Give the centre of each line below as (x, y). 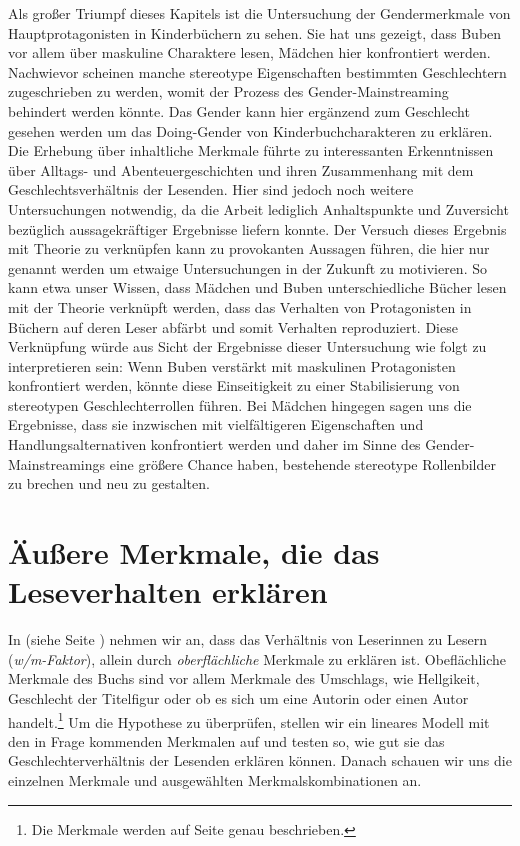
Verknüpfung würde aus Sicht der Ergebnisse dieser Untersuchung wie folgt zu (247, 346)
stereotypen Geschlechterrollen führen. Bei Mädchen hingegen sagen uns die (240, 404)
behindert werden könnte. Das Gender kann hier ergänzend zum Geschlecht (239, 110)
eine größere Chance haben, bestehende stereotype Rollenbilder (302, 463)
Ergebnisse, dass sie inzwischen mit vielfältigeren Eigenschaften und (216, 424)
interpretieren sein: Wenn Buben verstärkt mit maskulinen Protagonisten (232, 365)
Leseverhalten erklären (168, 591)
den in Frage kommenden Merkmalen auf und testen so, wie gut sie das (226, 740)
